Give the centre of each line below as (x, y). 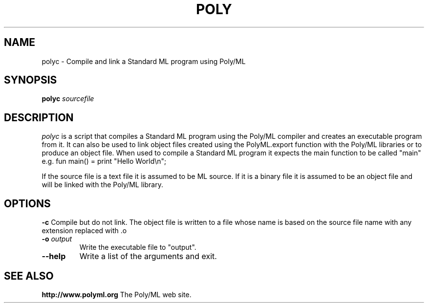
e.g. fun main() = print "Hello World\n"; (104, 161)
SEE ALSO (29, 276)
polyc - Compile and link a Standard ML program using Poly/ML (144, 61)
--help (54, 256)
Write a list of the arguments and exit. (148, 256)
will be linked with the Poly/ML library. (102, 185)
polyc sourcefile (68, 99)
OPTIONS (27, 203)
